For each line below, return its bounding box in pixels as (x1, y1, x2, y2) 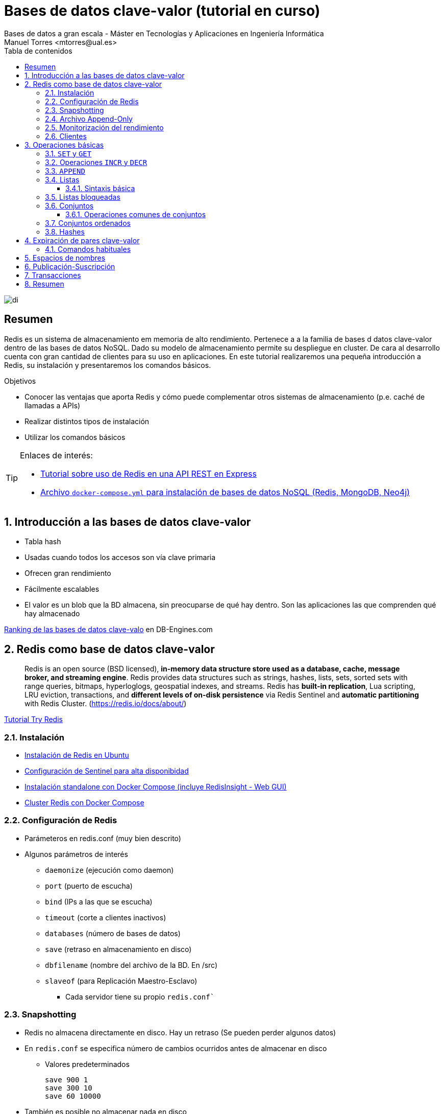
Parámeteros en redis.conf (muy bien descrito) (24, 833, 181, 843)
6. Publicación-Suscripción (24, 262, 115, 271)
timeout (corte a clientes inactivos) (45, 913, 166, 922)
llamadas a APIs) (24, 401, 81, 410)
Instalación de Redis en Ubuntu (24, 751, 129, 760)
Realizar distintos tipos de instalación (24, 416, 150, 426)
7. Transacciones (24, 270, 81, 280)
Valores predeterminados (45, 1059, 130, 1069)
